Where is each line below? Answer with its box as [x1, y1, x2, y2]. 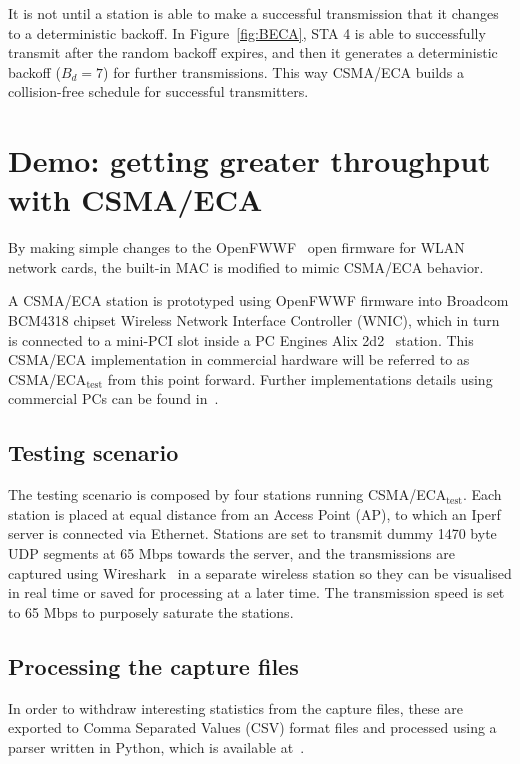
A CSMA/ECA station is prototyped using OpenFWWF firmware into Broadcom [8, 290, 509, 311]
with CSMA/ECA [8, 179, 263, 220]
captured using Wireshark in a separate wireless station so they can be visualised [8, 562, 512, 583]
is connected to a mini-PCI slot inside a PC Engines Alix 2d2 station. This [8, 329, 474, 350]
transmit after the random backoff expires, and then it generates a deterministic [8, 42, 498, 63]
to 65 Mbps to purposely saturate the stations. [8, 601, 294, 622]
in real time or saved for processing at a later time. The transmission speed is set [8, 582, 505, 603]
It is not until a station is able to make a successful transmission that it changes [8, 3, 499, 23]
